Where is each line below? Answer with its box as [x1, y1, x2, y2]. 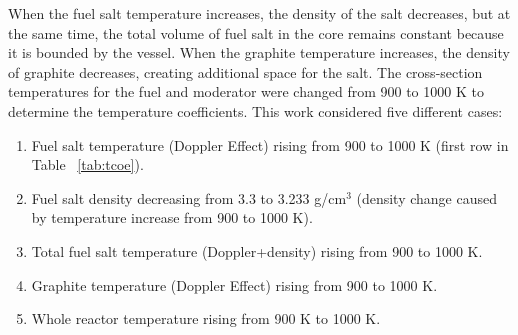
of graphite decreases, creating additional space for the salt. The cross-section [8, 61, 483, 82]
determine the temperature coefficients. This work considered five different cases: [8, 100, 503, 121]
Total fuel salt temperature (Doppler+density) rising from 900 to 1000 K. [31, 240, 483, 261]
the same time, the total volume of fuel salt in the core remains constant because [8, 22, 504, 43]
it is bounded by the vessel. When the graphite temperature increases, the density [8, 42, 510, 63]
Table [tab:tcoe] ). [31, 154, 144, 175]
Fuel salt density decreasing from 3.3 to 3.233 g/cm [31, 187, 347, 208]
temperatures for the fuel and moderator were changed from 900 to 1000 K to [8, 81, 484, 102]
